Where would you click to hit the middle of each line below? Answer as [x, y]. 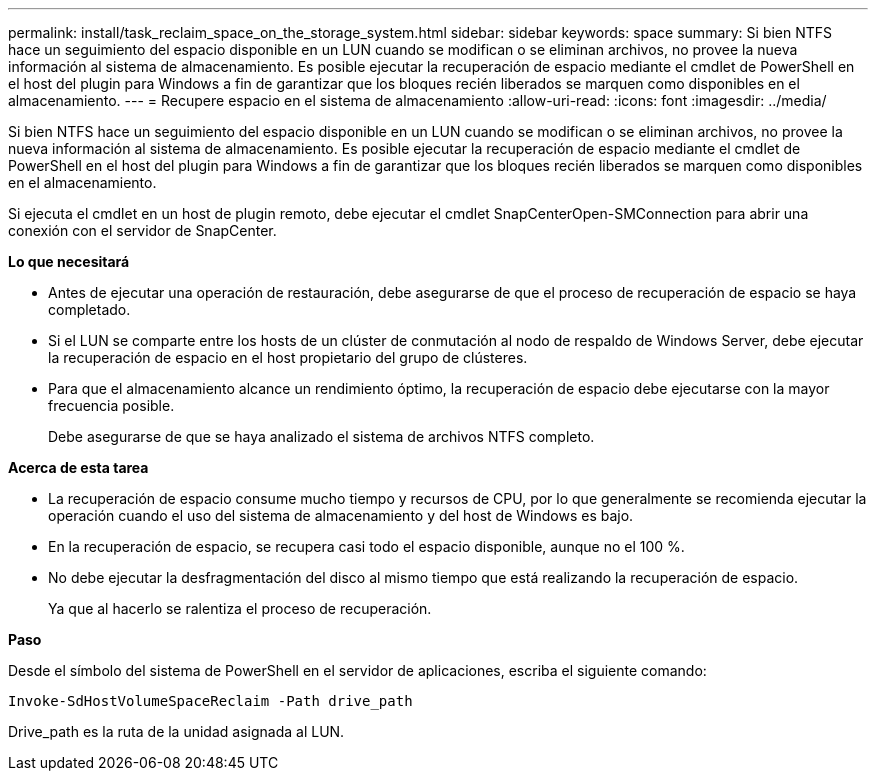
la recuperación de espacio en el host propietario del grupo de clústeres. [288, 357]
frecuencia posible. [111, 405]
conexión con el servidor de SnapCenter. [142, 230]
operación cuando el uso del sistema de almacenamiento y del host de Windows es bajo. [341, 515]
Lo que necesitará [69, 261]
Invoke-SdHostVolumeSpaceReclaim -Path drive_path [210, 701]
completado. [89, 309]
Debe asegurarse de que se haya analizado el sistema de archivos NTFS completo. [321, 436]
